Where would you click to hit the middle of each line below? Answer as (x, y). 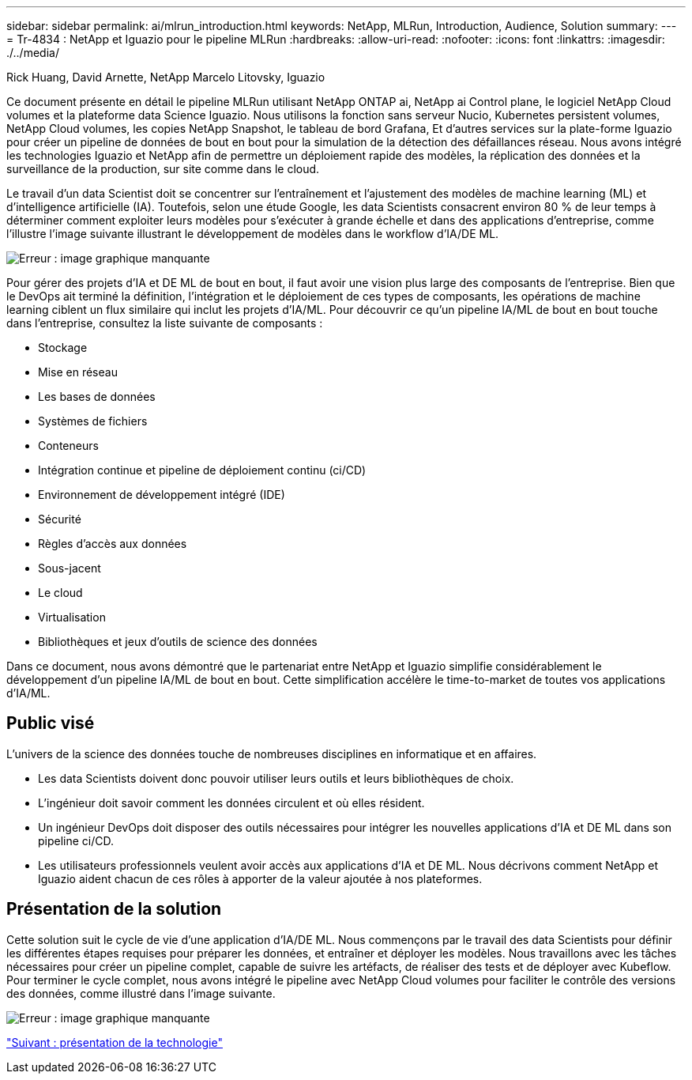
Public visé (51, 723)
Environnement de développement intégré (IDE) (162, 495)
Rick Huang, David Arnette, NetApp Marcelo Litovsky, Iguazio (166, 77)
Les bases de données (97, 397)
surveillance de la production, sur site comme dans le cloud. (163, 169)
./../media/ (33, 53)
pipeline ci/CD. (76, 840)
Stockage (63, 347)
